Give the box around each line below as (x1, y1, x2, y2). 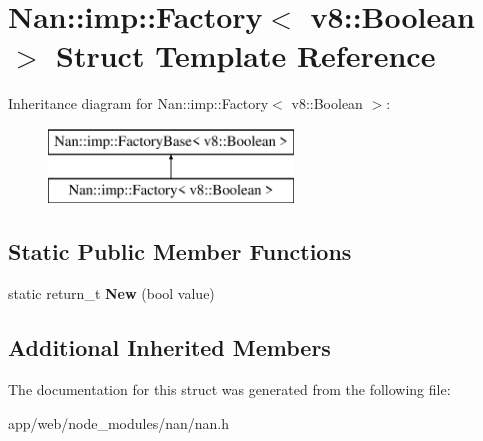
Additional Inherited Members (8, 332, 331, 363)
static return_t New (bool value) (8, 283, 215, 304)
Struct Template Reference (56, 35, 436, 76)
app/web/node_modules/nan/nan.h (8, 412, 230, 433)
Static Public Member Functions (8, 236, 352, 267)
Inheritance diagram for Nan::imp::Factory (8, 93, 269, 114)
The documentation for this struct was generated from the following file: (8, 379, 451, 400)
